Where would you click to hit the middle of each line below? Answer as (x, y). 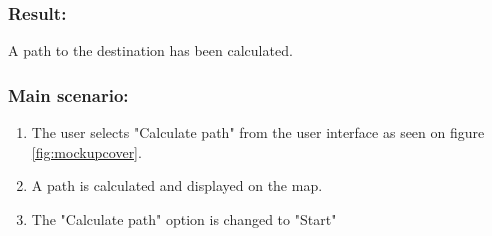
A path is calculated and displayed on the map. (177, 185)
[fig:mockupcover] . (86, 151)
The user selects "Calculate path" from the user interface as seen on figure (258, 132)
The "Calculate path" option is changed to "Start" (184, 218)
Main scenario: (68, 94)
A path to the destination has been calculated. (150, 50)
